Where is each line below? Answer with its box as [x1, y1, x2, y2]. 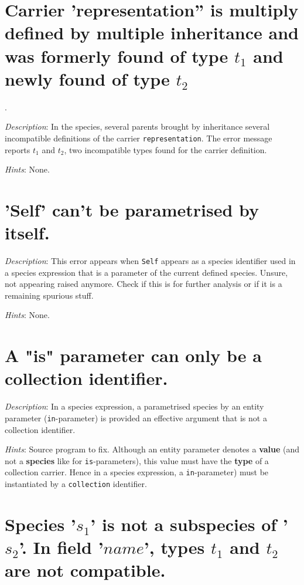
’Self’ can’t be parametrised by [5, 197, 259, 221]
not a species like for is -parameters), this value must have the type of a [5, 454, 269, 466]
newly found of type [5, 66, 170, 90]
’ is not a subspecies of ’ [90, 512, 288, 536]
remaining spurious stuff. [5, 289, 94, 301]
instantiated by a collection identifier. [5, 478, 147, 490]
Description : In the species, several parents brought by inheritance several [5, 120, 270, 133]
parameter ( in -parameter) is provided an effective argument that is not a [5, 411, 267, 424]
